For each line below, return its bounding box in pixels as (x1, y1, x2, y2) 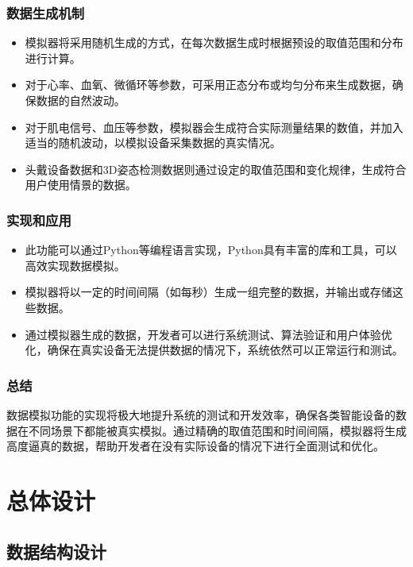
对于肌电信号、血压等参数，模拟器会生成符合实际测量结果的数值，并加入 (25, 118, 403, 135)
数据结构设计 (6, 538, 106, 563)
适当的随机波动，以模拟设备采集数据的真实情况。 (25, 134, 281, 151)
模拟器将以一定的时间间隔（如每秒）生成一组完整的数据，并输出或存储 (25, 283, 392, 300)
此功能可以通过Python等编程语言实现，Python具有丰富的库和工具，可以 (25, 241, 397, 258)
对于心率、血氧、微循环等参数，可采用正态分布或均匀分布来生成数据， (25, 76, 392, 93)
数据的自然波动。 (36, 92, 125, 108)
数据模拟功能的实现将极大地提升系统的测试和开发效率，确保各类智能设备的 (6, 406, 396, 422)
